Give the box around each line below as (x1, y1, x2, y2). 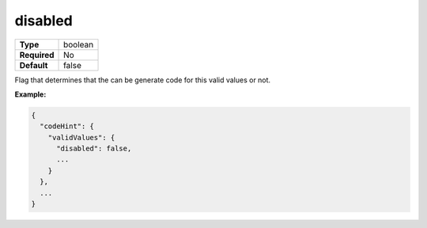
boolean (63, 39, 94, 50)
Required (19, 49, 55, 60)
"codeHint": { (40, 122, 95, 131)
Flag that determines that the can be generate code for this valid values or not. (14, 75, 271, 85)
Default (19, 59, 48, 70)
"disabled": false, (56, 144, 132, 154)
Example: (14, 89, 47, 99)
